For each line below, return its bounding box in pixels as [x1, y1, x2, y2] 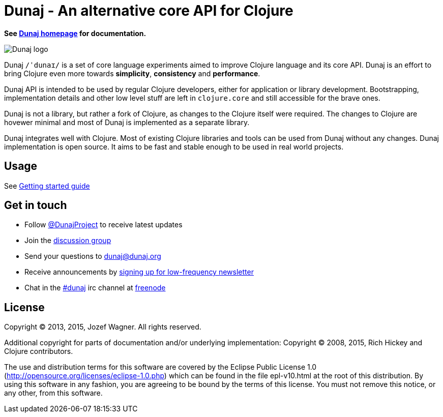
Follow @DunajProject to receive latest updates [24, 220, 183, 229]
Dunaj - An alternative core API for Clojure [4, 2, 293, 19]
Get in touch [4, 199, 67, 212]
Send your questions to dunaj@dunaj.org [24, 252, 161, 261]
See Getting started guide [4, 181, 90, 190]
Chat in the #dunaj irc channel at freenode [24, 283, 166, 292]
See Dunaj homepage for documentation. [4, 28, 146, 38]
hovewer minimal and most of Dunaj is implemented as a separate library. [4, 117, 250, 127]
